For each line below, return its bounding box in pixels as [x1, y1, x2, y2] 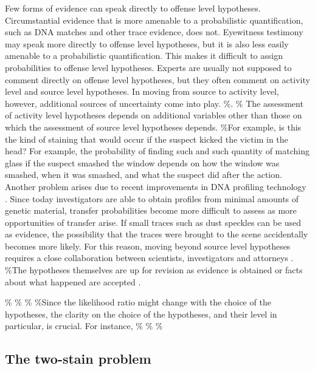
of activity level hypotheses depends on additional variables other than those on [5, 109, 302, 121]
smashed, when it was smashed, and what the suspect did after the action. [5, 168, 282, 181]
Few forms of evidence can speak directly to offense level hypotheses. [5, 2, 261, 14]
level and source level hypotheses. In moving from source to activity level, [5, 85, 279, 98]
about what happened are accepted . [5, 275, 141, 288]
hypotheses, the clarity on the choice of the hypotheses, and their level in [5, 307, 277, 320]
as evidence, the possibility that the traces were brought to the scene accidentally [5, 228, 308, 240]
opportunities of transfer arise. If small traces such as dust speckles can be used [5, 216, 302, 228]
